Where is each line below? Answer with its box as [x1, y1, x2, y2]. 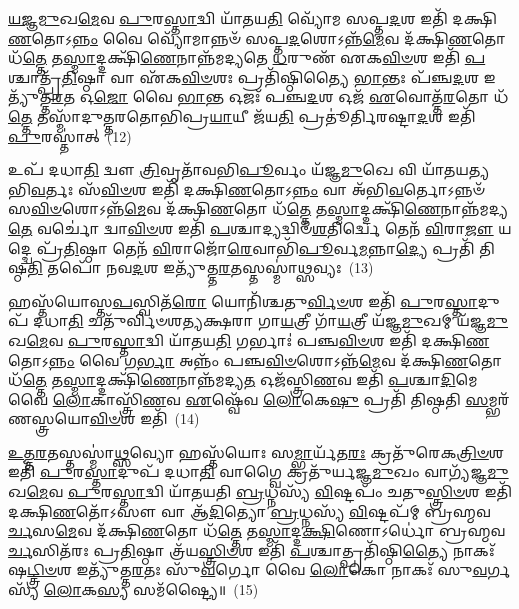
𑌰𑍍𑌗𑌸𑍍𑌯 [487, 559, 511, 580]
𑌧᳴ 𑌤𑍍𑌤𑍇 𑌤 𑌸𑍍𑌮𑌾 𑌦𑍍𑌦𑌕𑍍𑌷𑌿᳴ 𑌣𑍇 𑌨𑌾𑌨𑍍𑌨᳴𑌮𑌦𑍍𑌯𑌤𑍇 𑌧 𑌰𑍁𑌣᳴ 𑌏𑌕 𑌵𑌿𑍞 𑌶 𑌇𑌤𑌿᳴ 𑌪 [8, 47, 486, 68]
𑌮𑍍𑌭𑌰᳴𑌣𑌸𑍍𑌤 [488, 388, 510, 409]
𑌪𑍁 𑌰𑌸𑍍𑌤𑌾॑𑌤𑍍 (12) [8, 125, 132, 146]
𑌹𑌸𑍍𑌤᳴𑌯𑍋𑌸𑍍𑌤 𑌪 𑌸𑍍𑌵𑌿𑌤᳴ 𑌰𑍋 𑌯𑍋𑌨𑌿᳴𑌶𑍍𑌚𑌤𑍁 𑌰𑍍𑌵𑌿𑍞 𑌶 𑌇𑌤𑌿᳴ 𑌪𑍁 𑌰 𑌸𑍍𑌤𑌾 [8, 290, 478, 311]
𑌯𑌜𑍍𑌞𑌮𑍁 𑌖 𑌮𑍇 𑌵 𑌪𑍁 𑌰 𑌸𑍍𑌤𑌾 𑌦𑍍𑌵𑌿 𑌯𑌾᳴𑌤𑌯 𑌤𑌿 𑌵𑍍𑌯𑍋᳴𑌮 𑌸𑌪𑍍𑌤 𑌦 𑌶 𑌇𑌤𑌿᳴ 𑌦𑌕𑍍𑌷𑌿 [8, 8, 497, 28]
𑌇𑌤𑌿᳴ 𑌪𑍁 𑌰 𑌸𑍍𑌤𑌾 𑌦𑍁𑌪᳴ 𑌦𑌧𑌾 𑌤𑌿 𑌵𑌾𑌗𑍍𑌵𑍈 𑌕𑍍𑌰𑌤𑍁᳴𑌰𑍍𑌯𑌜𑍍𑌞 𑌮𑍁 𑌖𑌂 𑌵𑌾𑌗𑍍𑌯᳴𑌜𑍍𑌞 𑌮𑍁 [8, 461, 509, 482]
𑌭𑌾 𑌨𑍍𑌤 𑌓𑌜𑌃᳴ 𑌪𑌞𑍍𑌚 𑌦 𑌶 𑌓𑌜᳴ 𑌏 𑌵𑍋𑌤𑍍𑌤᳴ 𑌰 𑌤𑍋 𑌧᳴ [177, 86, 509, 107]
